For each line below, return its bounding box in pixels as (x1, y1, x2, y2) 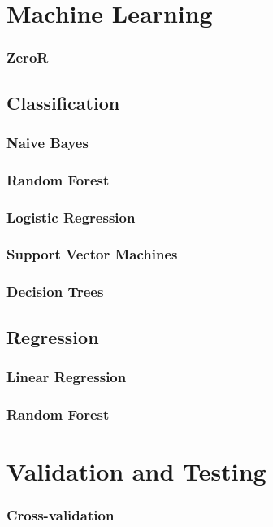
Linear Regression (6, 366, 127, 386)
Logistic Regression (6, 207, 136, 227)
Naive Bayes (6, 132, 89, 152)
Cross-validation (6, 504, 115, 525)
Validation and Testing (6, 454, 266, 487)
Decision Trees (6, 281, 104, 302)
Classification (6, 89, 120, 115)
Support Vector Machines (6, 244, 178, 264)
